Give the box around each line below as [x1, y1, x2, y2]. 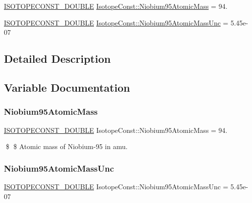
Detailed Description [4, 51, 111, 66]
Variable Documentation [4, 79, 130, 95]
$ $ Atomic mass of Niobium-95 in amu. [5, 141, 128, 152]
